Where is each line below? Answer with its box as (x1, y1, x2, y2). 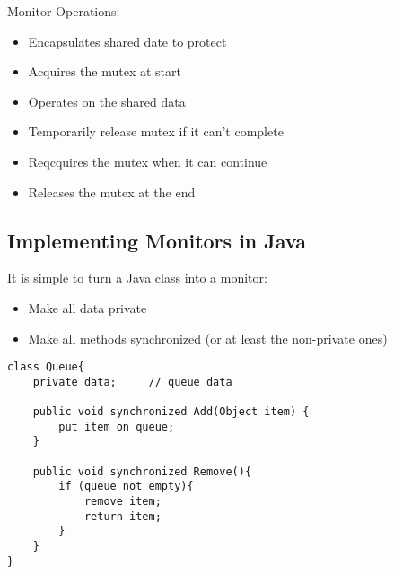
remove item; (83, 495, 162, 509)
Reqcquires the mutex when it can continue (28, 152, 267, 170)
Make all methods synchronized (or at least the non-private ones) (28, 328, 388, 347)
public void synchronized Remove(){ (32, 465, 252, 478)
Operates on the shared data (28, 91, 186, 110)
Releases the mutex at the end (28, 182, 196, 201)
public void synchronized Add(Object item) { (32, 405, 310, 419)
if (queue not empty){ (58, 480, 194, 493)
